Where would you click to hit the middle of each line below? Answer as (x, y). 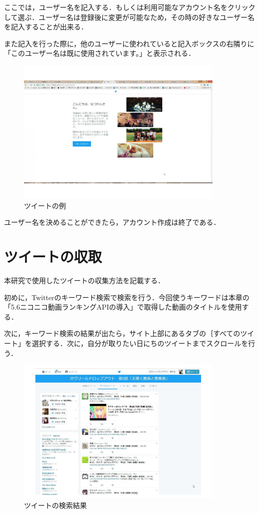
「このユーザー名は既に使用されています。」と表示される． (100, 53)
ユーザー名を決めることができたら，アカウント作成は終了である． (112, 222)
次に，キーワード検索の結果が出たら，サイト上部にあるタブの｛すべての (122, 333)
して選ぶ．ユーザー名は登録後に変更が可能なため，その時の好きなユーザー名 (129, 17)
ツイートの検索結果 (55, 505)
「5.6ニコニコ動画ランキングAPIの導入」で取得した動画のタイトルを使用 (123, 307)
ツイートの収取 (53, 256)
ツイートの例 (45, 205)
